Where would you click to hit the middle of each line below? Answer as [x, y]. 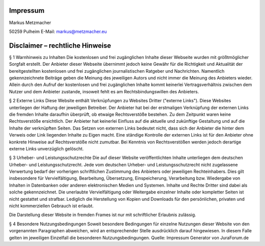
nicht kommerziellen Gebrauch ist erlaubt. [52, 206]
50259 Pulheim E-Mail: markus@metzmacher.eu [58, 31]
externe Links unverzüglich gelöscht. [46, 149]
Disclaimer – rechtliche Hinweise [60, 45]
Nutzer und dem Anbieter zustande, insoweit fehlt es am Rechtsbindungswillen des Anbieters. [104, 91]
